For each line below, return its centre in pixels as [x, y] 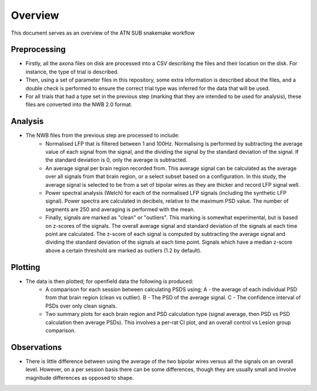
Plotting [26, 267]
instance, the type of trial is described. [72, 72]
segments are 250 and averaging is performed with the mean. [120, 209]
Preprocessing [38, 50]
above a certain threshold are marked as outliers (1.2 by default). [124, 250]
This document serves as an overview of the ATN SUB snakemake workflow [103, 33]
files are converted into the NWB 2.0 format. [79, 105]
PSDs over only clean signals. [81, 306]
